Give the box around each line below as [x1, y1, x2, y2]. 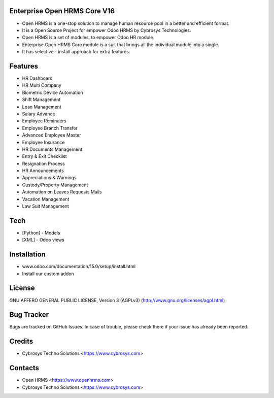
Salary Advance [22, 111, 55, 117]
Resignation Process [22, 160, 65, 167]
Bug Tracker [9, 310, 49, 319]
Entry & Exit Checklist [22, 153, 67, 159]
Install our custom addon [22, 271, 74, 277]
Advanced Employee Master [22, 132, 81, 138]
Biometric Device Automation [22, 89, 83, 95]
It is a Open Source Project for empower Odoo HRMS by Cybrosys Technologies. [22, 27, 191, 33]
